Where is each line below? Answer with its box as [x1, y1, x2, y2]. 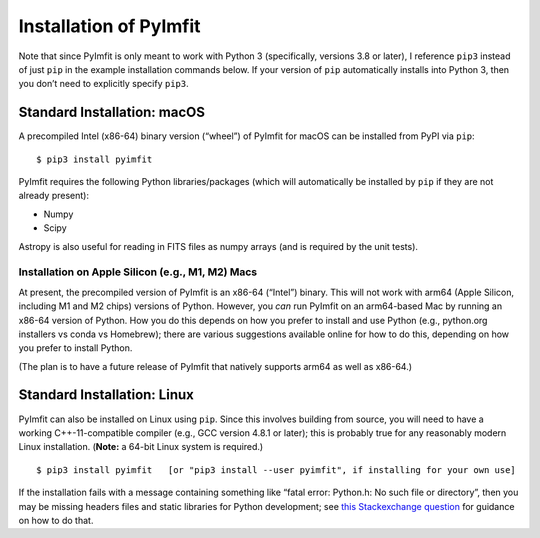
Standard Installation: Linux [18, 386, 194, 404]
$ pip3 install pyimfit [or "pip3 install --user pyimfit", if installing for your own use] [36, 464, 517, 475]
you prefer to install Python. [18, 342, 133, 354]
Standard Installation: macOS [18, 104, 205, 121]
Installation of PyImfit [18, 15, 201, 37]
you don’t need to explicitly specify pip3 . [18, 78, 189, 90]
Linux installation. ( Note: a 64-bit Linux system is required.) [18, 441, 264, 453]
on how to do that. [18, 514, 94, 526]
